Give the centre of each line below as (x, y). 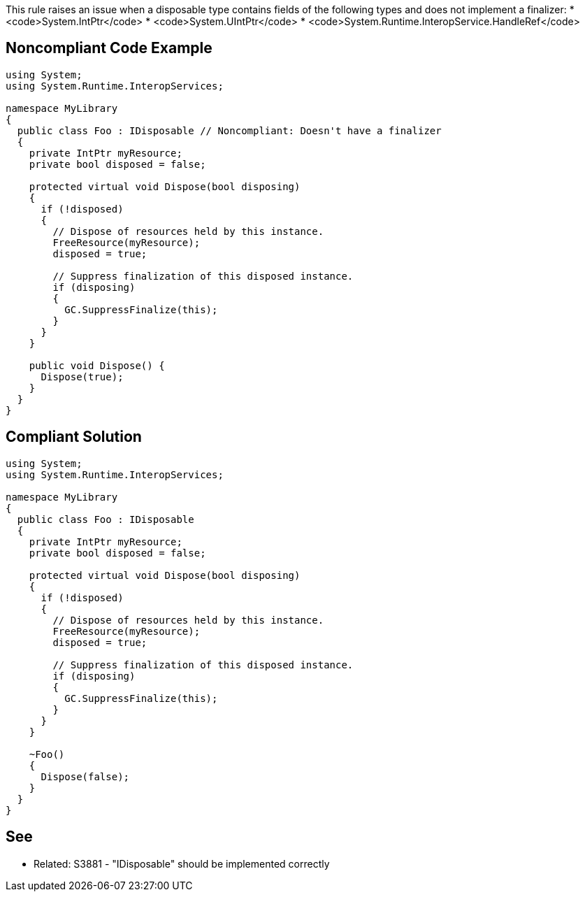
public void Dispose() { (97, 365)
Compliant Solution (74, 437)
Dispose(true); (82, 376)
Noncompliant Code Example (109, 48)
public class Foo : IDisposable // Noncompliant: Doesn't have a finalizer (229, 130)
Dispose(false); (85, 776)
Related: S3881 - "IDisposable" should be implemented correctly (182, 863)
